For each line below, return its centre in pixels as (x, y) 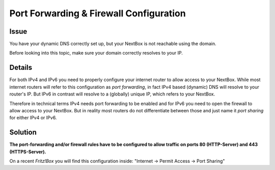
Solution (23, 132)
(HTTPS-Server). (28, 152)
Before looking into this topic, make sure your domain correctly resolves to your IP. (96, 53)
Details (21, 68)
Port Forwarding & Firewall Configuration (98, 13)
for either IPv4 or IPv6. (33, 118)
